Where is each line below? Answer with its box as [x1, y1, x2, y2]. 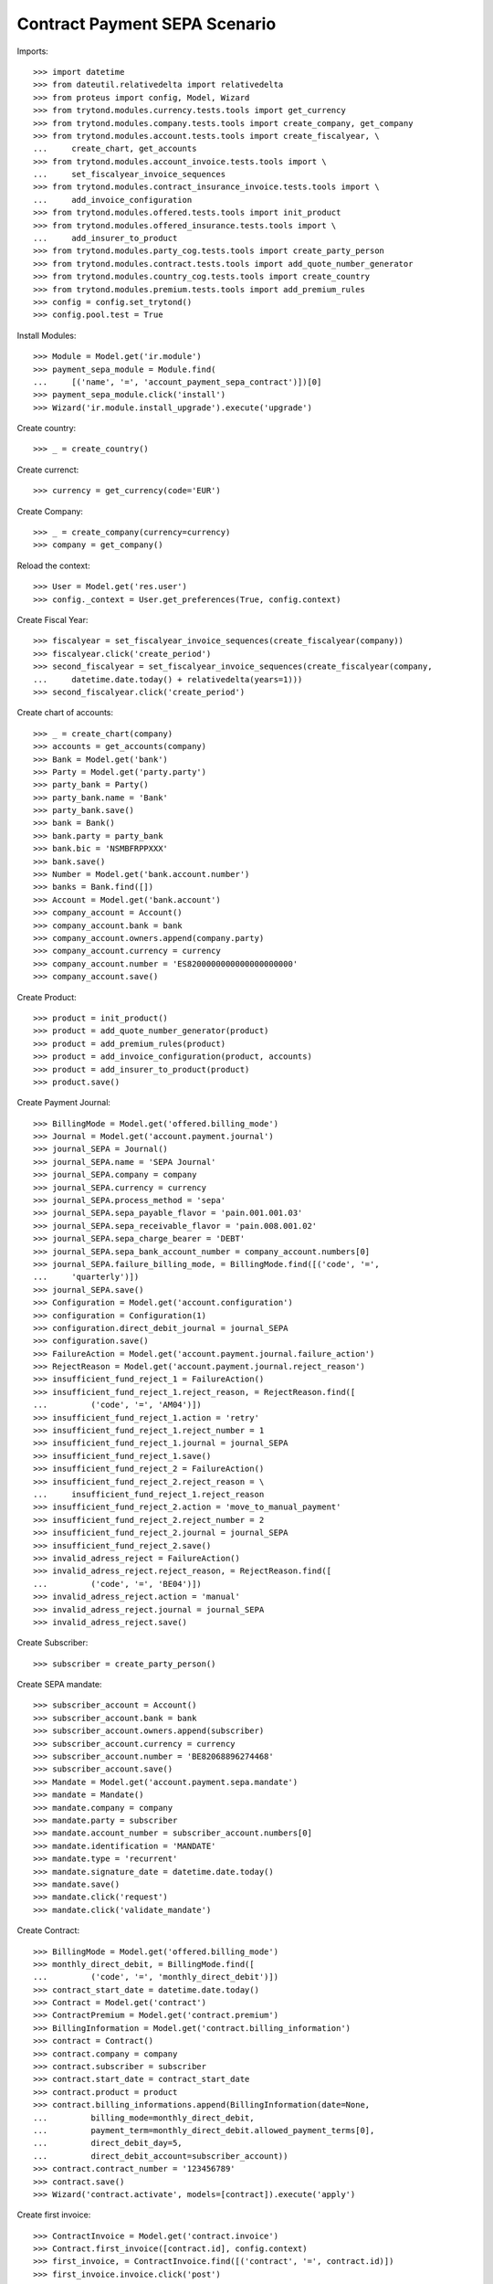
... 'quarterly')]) [33, 1272, 140, 1283]
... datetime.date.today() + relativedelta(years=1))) [33, 674, 303, 684]
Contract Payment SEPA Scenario [16, 14, 277, 34]
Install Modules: [16, 330, 77, 341]
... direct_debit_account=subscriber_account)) [33, 2151, 288, 2161]
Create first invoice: [16, 2209, 91, 2220]
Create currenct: [16, 464, 79, 475]
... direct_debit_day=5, [33, 2138, 183, 2149]
